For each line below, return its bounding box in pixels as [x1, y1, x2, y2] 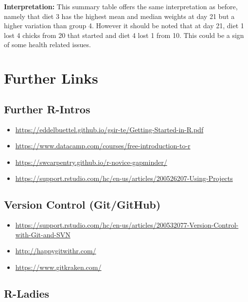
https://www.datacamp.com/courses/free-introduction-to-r [15, 141, 191, 151]
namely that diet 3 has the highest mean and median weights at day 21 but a [4, 11, 235, 21]
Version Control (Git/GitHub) [4, 197, 161, 212]
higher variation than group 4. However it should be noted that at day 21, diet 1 [4, 20, 244, 31]
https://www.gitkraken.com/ [15, 262, 102, 272]
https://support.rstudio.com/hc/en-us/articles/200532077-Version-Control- [15, 220, 239, 230]
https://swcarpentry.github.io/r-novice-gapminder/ [15, 157, 167, 167]
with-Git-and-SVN [15, 229, 71, 239]
